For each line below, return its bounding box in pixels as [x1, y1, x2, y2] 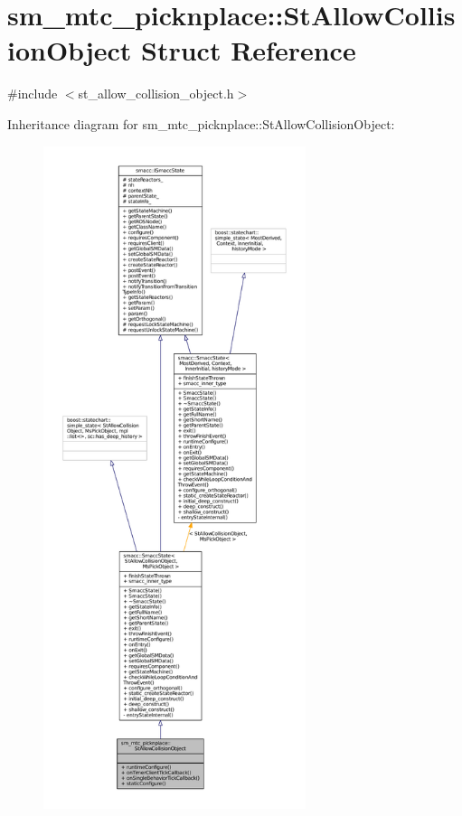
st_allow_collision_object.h [78, 84, 234, 103]
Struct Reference [141, 32, 356, 69]
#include [7, 84, 58, 103]
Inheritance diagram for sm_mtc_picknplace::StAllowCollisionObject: [7, 114, 395, 133]
